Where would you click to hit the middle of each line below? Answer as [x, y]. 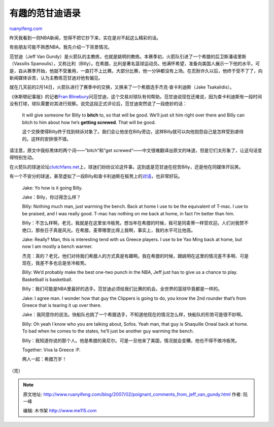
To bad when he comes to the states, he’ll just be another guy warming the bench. [108, 331]
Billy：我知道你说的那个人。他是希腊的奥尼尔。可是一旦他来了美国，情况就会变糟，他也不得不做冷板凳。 [131, 340]
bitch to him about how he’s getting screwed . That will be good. [89, 122]
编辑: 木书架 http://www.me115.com [60, 411]
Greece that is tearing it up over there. [62, 305]
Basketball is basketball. [47, 279]
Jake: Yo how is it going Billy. [53, 188]
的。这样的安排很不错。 [46, 139]
